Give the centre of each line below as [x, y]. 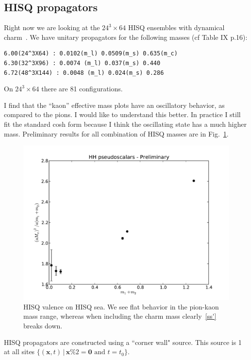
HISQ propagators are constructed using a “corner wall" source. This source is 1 [123, 342]
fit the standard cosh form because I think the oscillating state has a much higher [125, 124]
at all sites [19, 351]
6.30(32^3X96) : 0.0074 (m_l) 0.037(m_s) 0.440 [82, 63]
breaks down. [43, 325]
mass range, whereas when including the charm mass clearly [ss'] [120, 316]
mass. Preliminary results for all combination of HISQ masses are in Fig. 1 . [116, 133]
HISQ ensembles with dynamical [176, 27]
